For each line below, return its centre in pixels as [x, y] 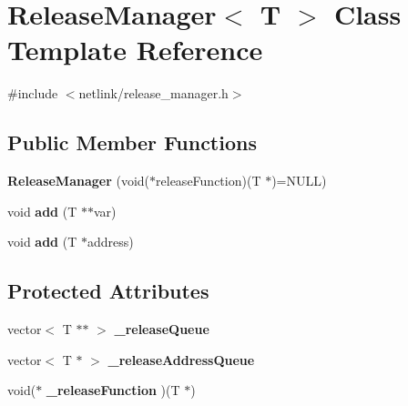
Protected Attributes [108, 291]
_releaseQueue [162, 329]
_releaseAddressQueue [181, 359]
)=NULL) [299, 181]
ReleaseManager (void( [79, 181]
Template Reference [135, 50]
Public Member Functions [132, 142]
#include [33, 93]
